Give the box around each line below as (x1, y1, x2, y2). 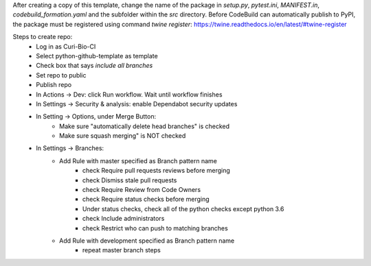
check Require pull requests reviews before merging (82, 167, 230, 175)
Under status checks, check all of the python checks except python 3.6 (82, 204, 284, 213)
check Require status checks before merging (82, 195, 210, 204)
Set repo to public (36, 71, 87, 79)
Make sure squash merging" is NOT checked (59, 132, 186, 140)
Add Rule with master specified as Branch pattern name (59, 156, 218, 165)
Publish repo (36, 81, 72, 89)
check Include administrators (82, 215, 165, 223)
